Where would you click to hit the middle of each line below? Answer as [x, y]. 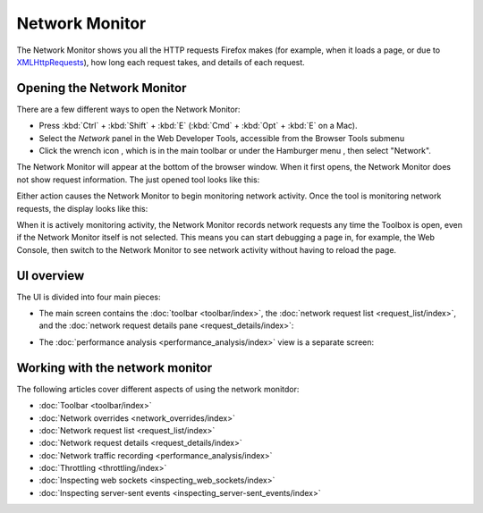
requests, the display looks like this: [82, 208]
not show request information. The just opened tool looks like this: [138, 180]
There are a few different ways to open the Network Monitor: [128, 109]
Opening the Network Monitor [102, 88]
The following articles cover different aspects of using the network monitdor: [158, 389]
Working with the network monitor [114, 368]
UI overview [51, 276]
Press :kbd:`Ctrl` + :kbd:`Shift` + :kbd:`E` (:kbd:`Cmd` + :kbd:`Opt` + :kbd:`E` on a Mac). [198, 126]
